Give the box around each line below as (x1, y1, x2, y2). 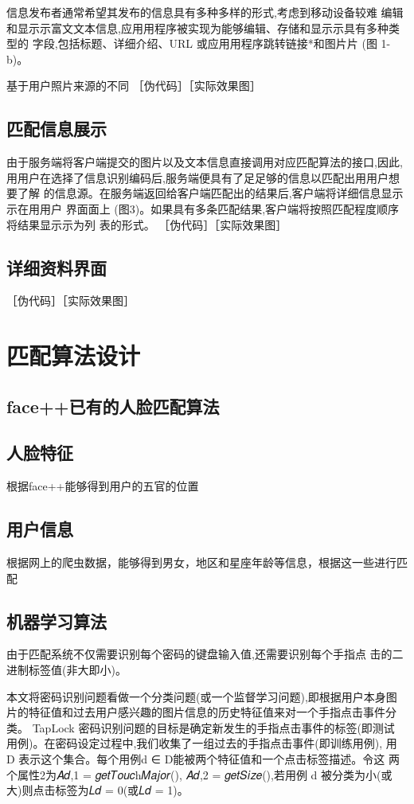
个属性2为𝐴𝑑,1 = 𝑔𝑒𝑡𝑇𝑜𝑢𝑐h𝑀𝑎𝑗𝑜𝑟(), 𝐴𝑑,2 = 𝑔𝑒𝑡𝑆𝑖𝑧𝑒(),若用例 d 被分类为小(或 (6, 766, 393, 783)
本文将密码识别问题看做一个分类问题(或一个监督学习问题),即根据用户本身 (6, 688, 386, 704)
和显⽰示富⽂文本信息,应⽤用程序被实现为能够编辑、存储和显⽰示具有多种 (6, 19, 389, 36)
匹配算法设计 (6, 339, 141, 372)
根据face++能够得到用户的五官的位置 (6, 478, 199, 494)
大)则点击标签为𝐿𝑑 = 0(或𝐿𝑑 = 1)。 (6, 782, 189, 798)
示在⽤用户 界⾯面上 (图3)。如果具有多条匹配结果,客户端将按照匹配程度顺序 (6, 200, 400, 217)
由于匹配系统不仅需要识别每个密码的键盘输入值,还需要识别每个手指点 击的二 (6, 646, 404, 662)
